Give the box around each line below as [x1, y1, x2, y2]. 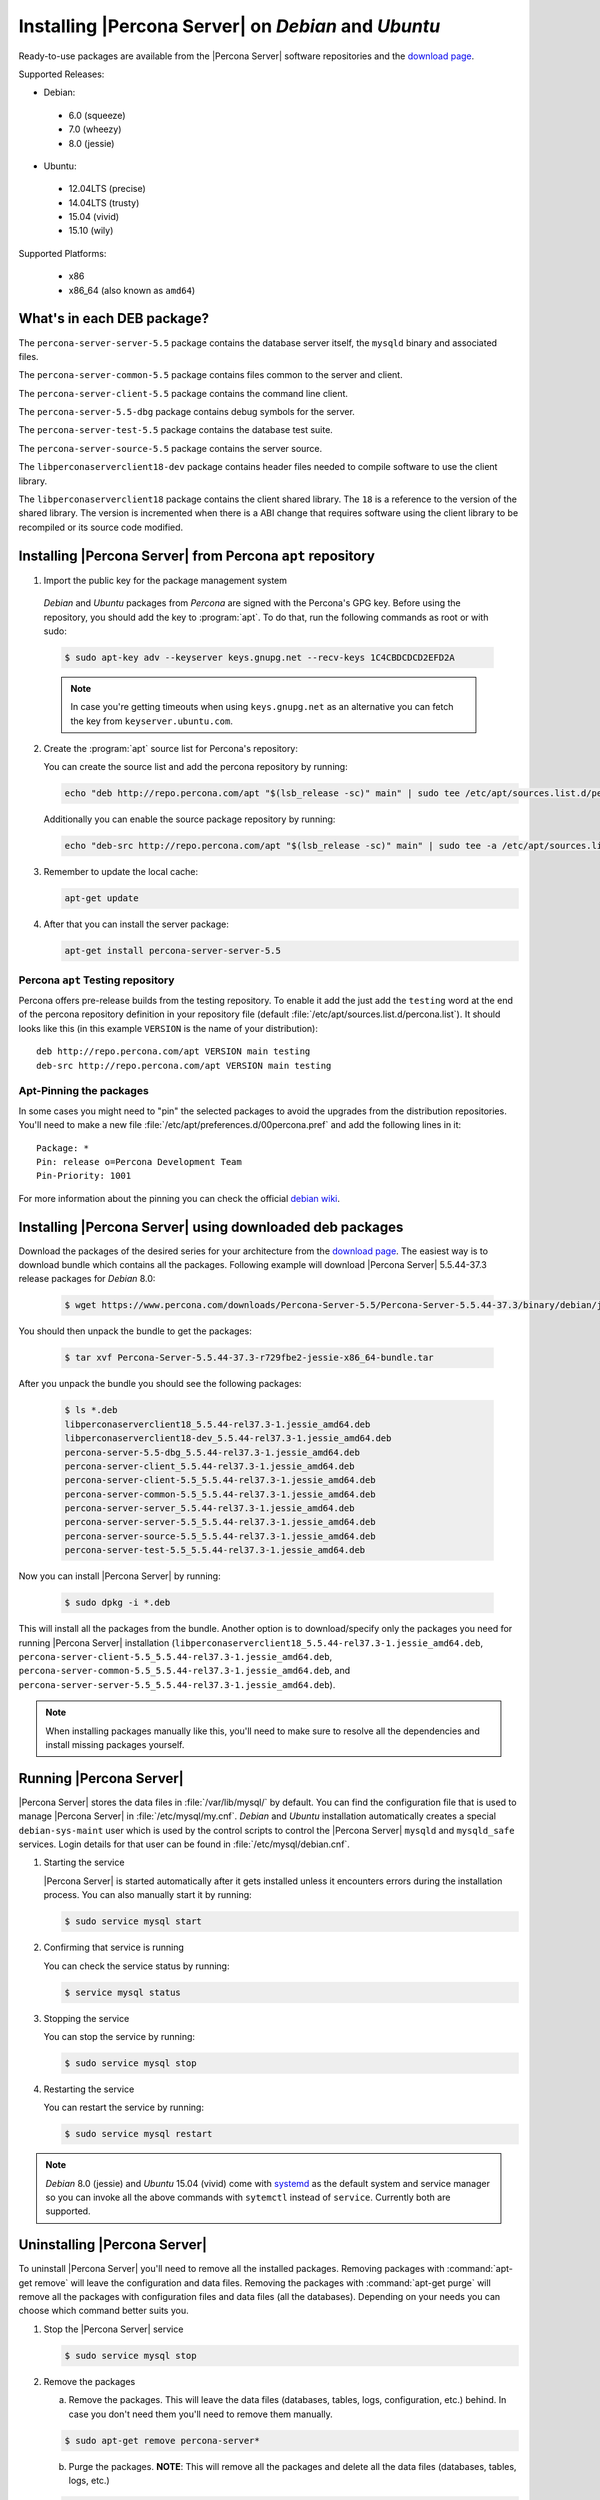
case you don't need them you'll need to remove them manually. [68, 2408, 334, 2420]
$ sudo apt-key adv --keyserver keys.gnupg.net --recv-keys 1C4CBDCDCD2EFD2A [64, 651, 455, 663]
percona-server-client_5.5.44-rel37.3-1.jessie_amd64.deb [64, 1460, 355, 1472]
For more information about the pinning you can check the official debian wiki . [18, 1192, 340, 1204]
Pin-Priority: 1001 [36, 1170, 132, 1182]
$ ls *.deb [64, 1405, 118, 1416]
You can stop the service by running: [43, 2030, 195, 2042]
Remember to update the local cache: [43, 866, 199, 878]
